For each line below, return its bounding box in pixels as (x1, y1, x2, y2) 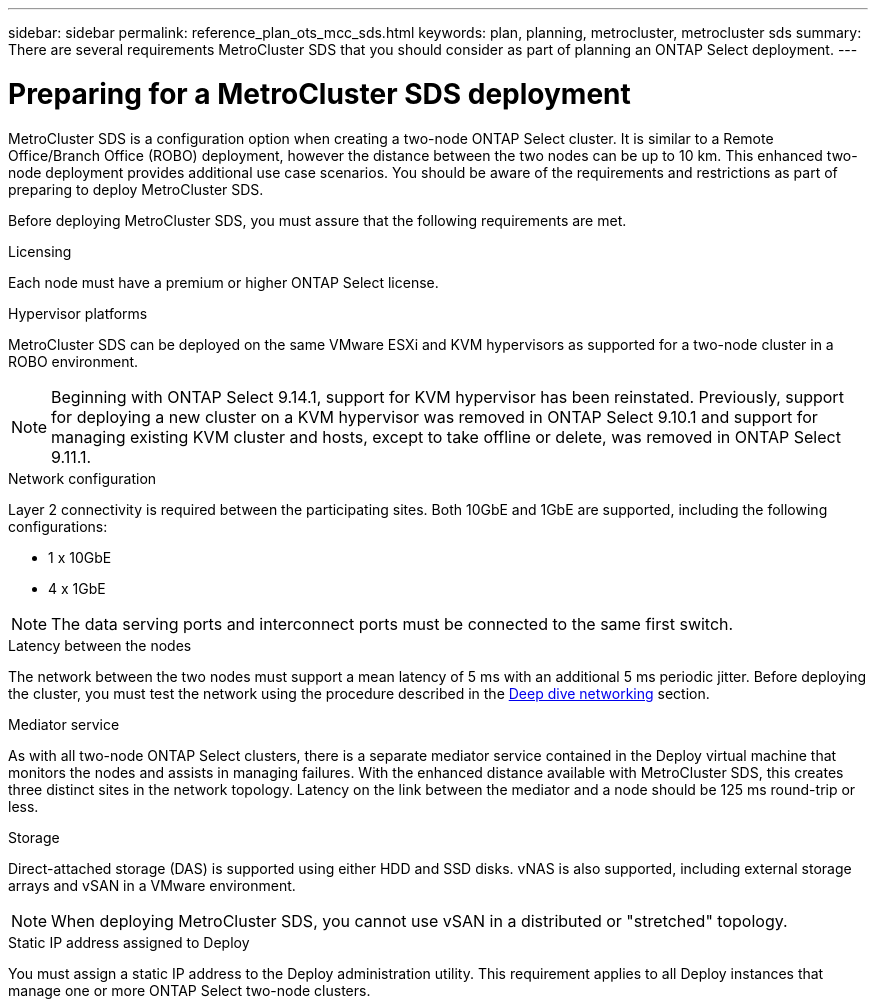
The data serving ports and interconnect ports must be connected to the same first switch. (51, 613, 734, 634)
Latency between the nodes (8, 636, 192, 654)
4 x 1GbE (48, 579, 106, 597)
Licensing (8, 242, 72, 260)
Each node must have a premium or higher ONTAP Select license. (8, 273, 439, 291)
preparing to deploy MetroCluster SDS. (8, 180, 264, 198)
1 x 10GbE (48, 548, 112, 566)
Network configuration (8, 469, 157, 487)
